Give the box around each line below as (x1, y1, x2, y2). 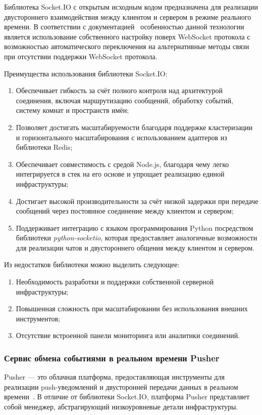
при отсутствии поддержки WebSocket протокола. (4, 51, 158, 61)
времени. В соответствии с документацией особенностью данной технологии (4, 21, 244, 32)
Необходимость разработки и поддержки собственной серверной (16, 276, 214, 287)
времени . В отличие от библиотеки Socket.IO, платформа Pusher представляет (4, 391, 250, 402)
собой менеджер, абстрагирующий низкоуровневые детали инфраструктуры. (4, 401, 238, 412)
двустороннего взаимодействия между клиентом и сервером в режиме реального (4, 11, 251, 22)
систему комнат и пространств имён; (16, 105, 129, 115)
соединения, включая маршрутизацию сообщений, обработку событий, (16, 95, 233, 105)
